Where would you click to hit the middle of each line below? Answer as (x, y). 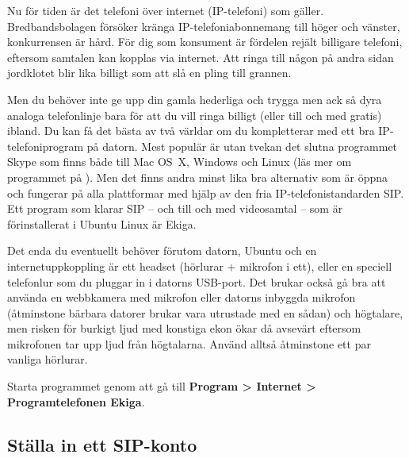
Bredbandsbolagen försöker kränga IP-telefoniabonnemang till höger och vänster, (204, 26)
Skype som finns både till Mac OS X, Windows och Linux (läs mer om (180, 162)
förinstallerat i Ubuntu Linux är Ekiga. (102, 223)
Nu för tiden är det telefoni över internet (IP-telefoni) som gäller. (166, 10)
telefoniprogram (46, 146)
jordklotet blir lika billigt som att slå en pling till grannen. (149, 73)
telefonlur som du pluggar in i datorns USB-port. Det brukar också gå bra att (197, 281)
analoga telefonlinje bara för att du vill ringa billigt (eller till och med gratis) (195, 115)
